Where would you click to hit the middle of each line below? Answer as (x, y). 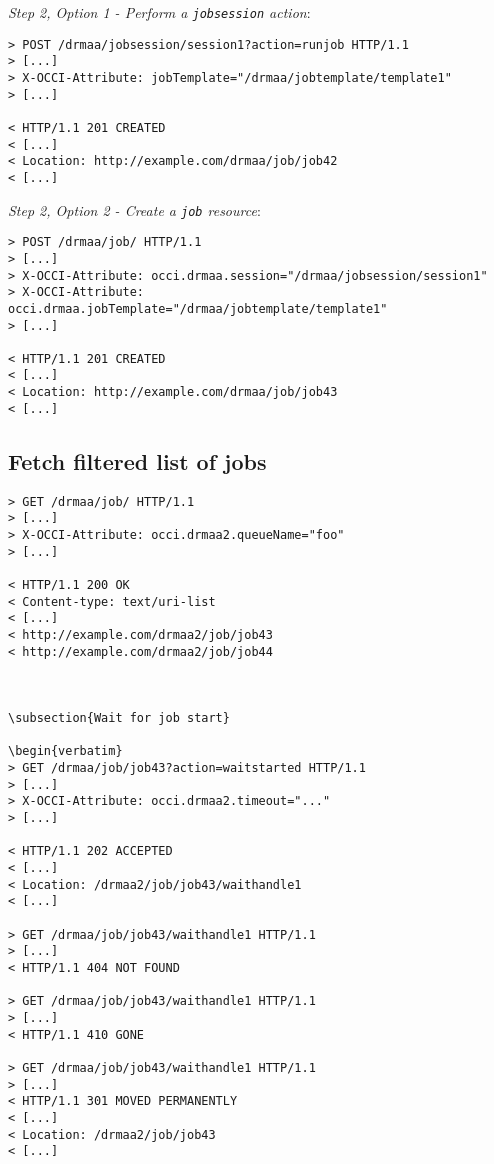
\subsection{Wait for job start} (119, 718)
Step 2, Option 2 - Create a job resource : (134, 209)
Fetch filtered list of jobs (137, 460)
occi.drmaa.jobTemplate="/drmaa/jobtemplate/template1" (198, 308)
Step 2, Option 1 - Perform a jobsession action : (159, 12)
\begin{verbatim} (65, 751)
